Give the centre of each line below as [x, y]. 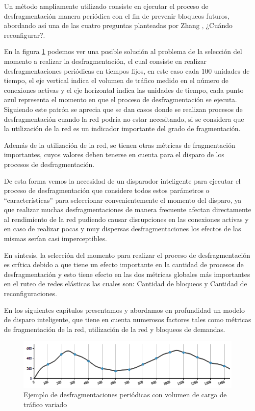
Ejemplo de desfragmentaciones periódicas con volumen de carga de [125, 395]
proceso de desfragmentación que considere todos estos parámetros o [107, 190]
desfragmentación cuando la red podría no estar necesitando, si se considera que [124, 119]
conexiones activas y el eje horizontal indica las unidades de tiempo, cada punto [124, 90]
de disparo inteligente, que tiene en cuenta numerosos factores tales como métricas [127, 319]
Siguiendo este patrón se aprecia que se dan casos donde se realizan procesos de [123, 109]
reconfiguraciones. [31, 293]
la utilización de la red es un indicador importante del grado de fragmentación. [122, 128]
